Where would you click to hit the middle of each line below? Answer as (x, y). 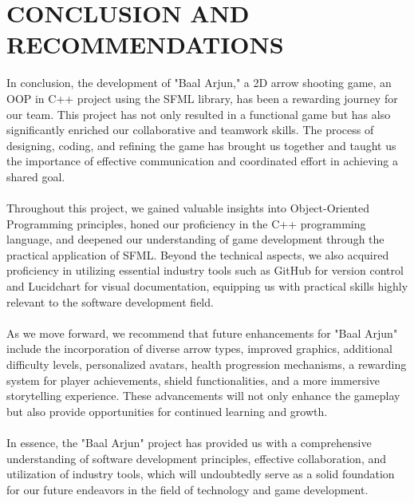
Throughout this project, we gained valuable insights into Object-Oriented (188, 208)
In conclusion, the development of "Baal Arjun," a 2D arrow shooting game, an (199, 83)
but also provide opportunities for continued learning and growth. (167, 411)
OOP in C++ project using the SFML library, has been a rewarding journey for (202, 98)
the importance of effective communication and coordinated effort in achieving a (202, 161)
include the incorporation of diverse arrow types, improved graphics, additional (199, 349)
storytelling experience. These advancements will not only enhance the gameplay (203, 396)
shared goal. (36, 176)
